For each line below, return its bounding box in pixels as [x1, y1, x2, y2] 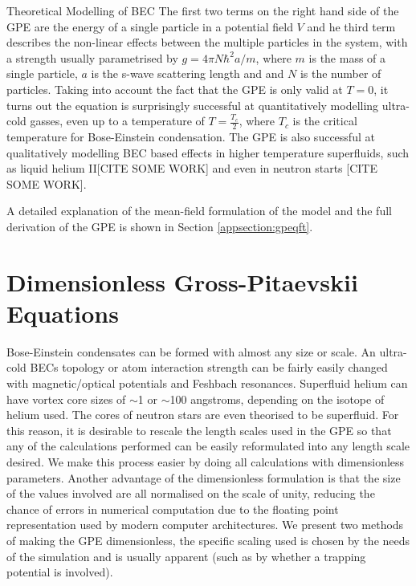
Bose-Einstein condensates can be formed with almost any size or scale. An [6, 343, 376, 360]
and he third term [307, 18, 396, 35]
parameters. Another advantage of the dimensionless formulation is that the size [6, 469, 401, 486]
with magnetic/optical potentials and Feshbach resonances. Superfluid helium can [6, 375, 408, 392]
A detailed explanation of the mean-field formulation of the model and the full [6, 202, 392, 219]
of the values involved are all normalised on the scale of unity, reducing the [6, 485, 375, 502]
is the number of [300, 65, 381, 82]
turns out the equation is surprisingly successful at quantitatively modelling [6, 96, 379, 113]
